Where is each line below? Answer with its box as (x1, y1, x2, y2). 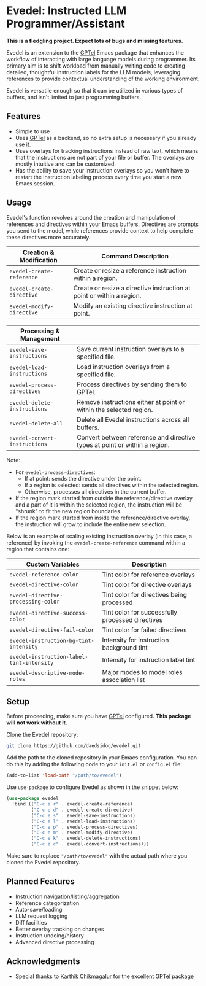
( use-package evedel (6, 796, 59, 802)
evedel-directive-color (9, 581, 79, 588)
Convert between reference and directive (76, 433, 196, 441)
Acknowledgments (6, 956, 81, 967)
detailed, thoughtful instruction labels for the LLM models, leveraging (6, 68, 181, 76)
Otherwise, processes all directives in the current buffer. (24, 487, 167, 495)
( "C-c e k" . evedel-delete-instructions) (31, 836, 141, 842)
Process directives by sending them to (76, 380, 187, 389)
